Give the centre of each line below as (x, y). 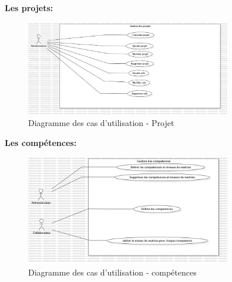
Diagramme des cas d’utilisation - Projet (101, 123)
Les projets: (29, 8)
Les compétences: (41, 142)
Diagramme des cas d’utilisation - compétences (112, 272)
